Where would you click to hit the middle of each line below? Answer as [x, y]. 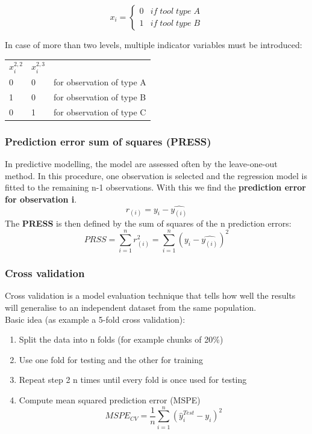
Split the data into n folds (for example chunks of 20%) [121, 339]
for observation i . [41, 199]
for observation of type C [100, 112]
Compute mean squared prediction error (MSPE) [110, 399]
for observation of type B [100, 96]
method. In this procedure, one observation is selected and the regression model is [156, 175]
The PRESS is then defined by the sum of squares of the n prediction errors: [148, 223]
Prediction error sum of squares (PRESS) [108, 141]
